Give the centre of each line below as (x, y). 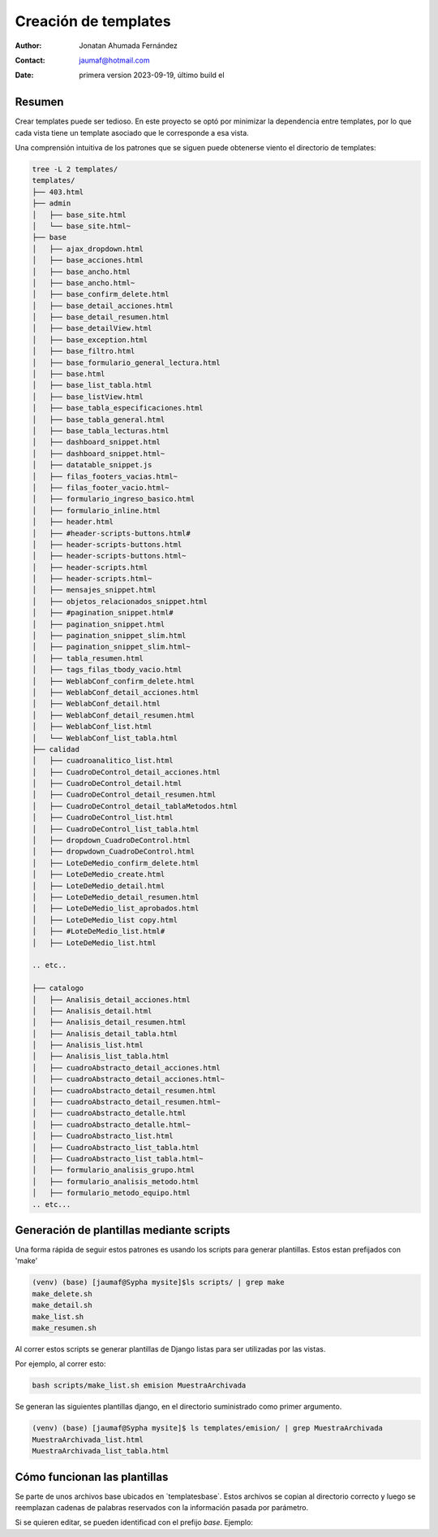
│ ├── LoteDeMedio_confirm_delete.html (116, 863)
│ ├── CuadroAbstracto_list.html (103, 1136)
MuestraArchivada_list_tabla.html (101, 1451)
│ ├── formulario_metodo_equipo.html (111, 1193)
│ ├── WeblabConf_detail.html (97, 704)
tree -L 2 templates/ (75, 169)
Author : (28, 46)
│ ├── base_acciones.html (88, 261)
